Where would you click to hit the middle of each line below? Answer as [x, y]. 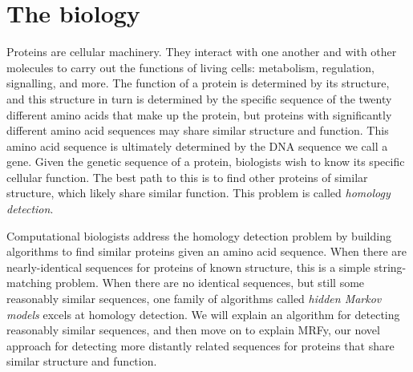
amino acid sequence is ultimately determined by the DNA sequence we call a [197, 146]
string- [390, 267]
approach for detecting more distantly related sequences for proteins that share [200, 345]
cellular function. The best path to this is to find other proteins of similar [187, 177]
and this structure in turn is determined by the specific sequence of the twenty [199, 98]
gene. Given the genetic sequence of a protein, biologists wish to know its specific [206, 162]
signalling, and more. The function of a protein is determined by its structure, [198, 83]
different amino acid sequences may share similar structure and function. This [198, 130]
